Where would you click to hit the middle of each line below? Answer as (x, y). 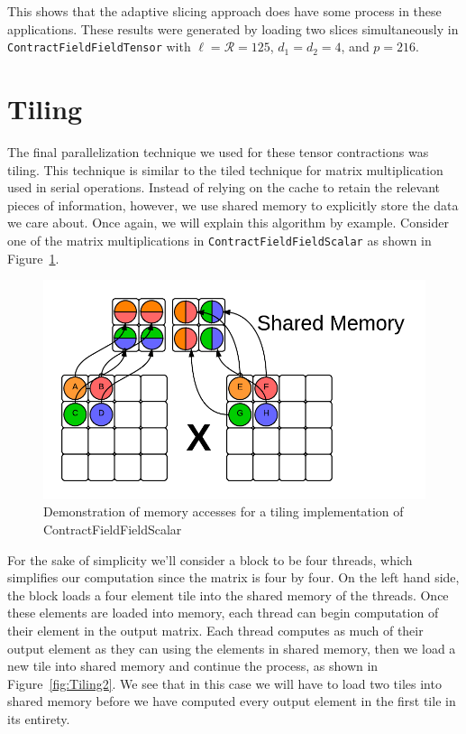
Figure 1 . (33, 258)
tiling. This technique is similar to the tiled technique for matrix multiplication (225, 169)
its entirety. (39, 718)
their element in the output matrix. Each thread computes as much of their (215, 630)
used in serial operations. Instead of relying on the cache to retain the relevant (224, 187)
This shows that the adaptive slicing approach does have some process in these (224, 11)
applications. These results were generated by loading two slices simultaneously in (233, 28)
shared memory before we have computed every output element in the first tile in (232, 701)
